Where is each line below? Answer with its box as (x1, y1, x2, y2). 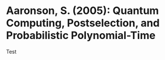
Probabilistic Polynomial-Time (6, 29, 156, 42)
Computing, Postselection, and (6, 16, 160, 30)
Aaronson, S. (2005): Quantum (6, 4, 159, 17)
